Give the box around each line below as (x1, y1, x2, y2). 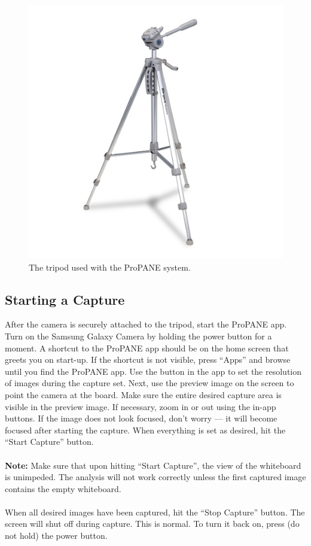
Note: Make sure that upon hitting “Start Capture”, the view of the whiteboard (5, 459, 301, 471)
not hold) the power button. (5, 529, 108, 542)
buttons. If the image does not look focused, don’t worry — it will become (5, 412, 278, 424)
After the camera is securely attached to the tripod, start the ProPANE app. (5, 318, 287, 330)
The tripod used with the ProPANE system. (29, 260, 191, 273)
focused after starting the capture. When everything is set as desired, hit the (5, 423, 286, 436)
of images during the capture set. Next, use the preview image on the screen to (5, 377, 294, 389)
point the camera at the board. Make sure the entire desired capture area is (5, 388, 282, 401)
